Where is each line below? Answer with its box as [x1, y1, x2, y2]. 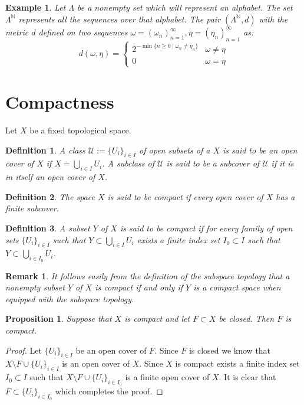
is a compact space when [193, 281, 281, 293]
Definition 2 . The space [5, 190, 95, 203]
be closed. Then [219, 312, 275, 325]
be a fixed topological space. [29, 124, 131, 136]
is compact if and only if [95, 281, 183, 293]
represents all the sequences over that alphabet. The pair [18, 12, 221, 25]
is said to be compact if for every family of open [120, 222, 293, 234]
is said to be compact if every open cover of [107, 190, 263, 203]
